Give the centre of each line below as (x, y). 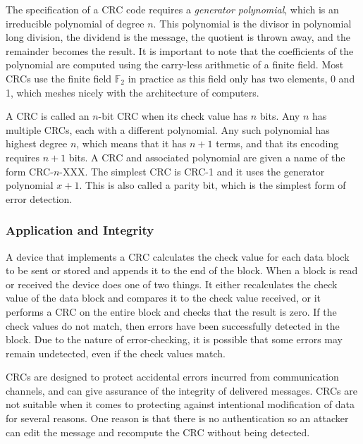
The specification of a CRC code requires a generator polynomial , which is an (172, 9)
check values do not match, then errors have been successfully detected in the (173, 325)
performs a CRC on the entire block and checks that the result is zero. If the (171, 311)
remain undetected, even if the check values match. (116, 353)
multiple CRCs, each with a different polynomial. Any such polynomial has (168, 129)
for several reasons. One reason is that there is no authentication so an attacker (177, 418)
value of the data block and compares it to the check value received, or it (163, 298)
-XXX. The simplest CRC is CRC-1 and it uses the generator (192, 171)
